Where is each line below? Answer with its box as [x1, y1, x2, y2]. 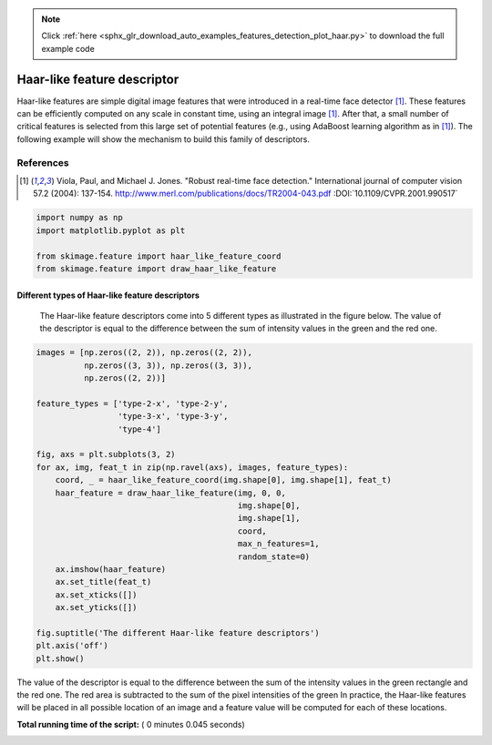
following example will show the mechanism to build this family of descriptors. [16, 133, 310, 145]
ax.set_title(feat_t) [55, 577, 152, 587]
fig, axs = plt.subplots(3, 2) [36, 449, 177, 460]
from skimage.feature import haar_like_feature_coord [36, 250, 282, 261]
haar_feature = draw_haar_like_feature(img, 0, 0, [55, 487, 286, 498]
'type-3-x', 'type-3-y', [117, 411, 229, 422]
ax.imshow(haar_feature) [55, 564, 167, 574]
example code [41, 43, 95, 54]
